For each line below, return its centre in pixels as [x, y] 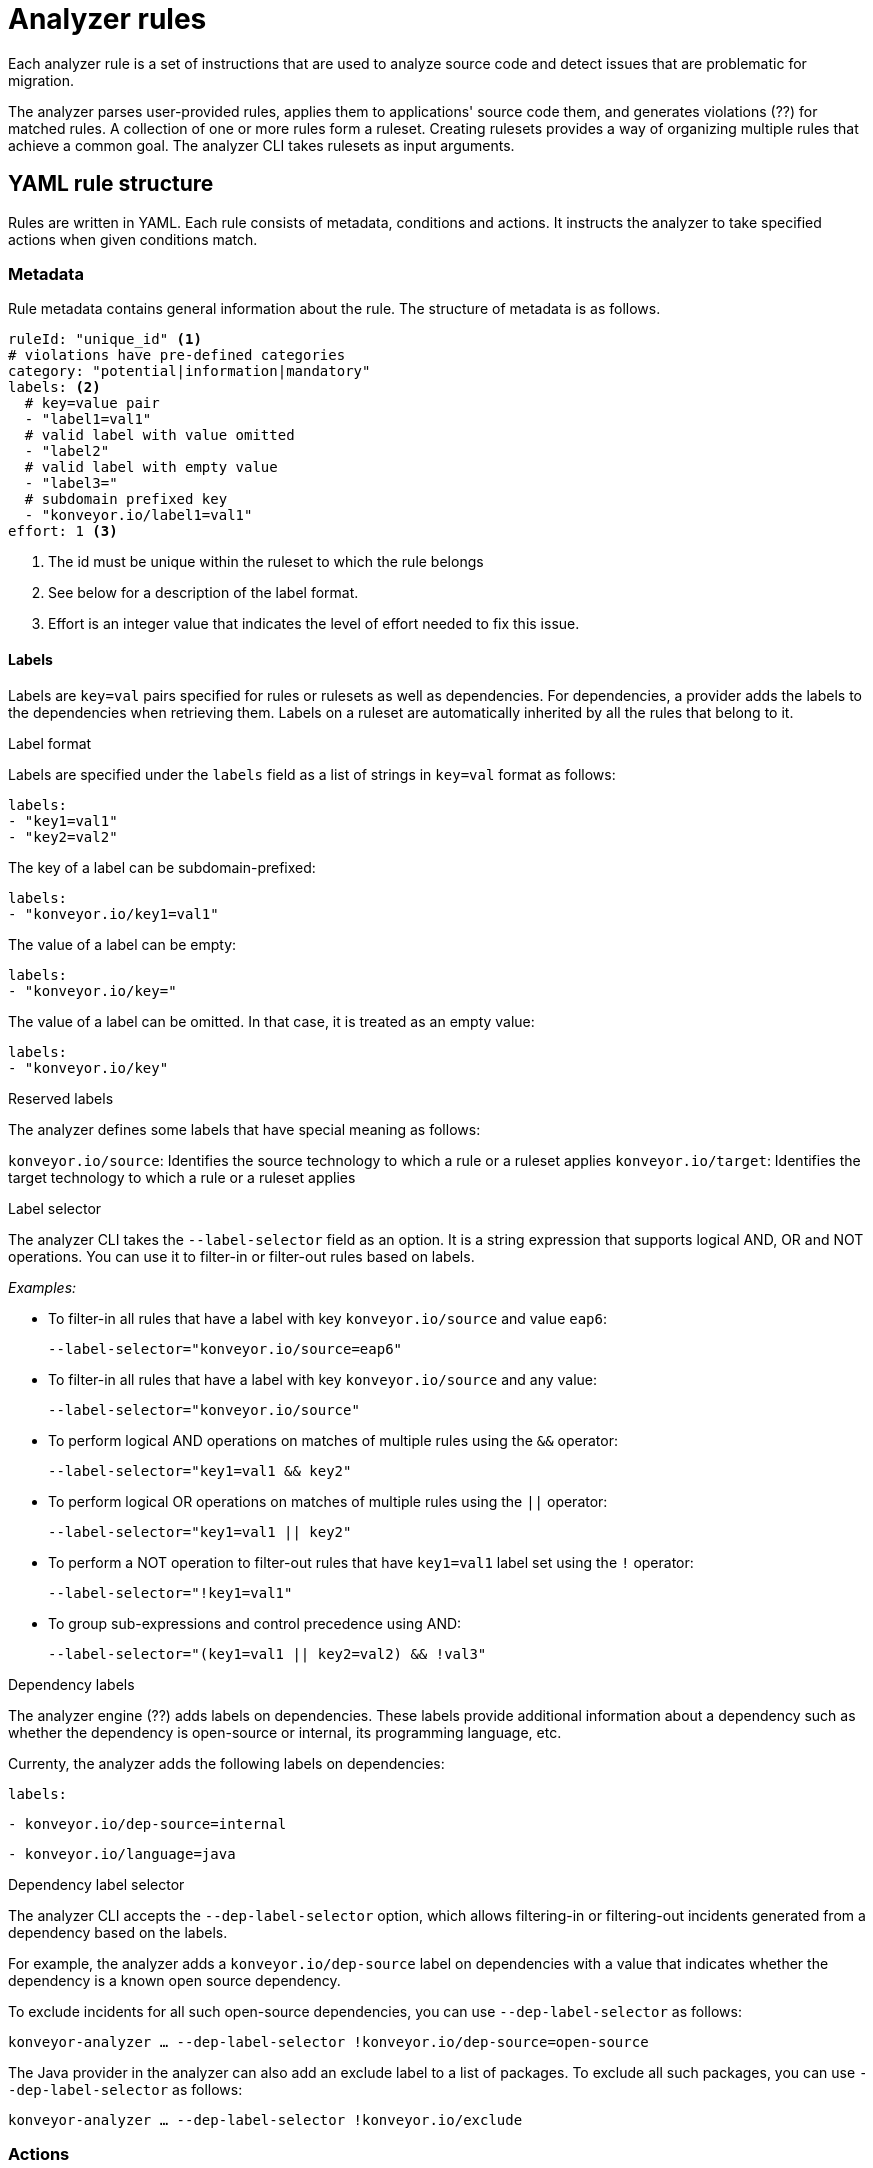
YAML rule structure [111, 184]
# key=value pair [92, 403]
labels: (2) [54, 387]
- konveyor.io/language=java [122, 1853]
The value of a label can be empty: [122, 944]
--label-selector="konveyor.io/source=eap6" [225, 1348]
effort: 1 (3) [63, 531]
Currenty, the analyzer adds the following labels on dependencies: [226, 1763]
